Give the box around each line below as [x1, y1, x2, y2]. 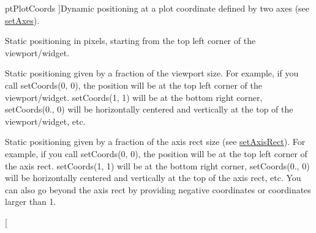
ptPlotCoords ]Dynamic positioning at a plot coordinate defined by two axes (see [5, 2, 310, 14]
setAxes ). [5, 13, 40, 26]
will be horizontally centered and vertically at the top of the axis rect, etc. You [5, 171, 301, 184]
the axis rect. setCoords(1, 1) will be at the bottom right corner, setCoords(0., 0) [5, 159, 310, 172]
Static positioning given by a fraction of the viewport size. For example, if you [5, 67, 299, 80]
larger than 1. [5, 195, 56, 208]
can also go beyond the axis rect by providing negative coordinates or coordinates [5, 183, 311, 196]
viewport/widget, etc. [5, 114, 86, 127]
